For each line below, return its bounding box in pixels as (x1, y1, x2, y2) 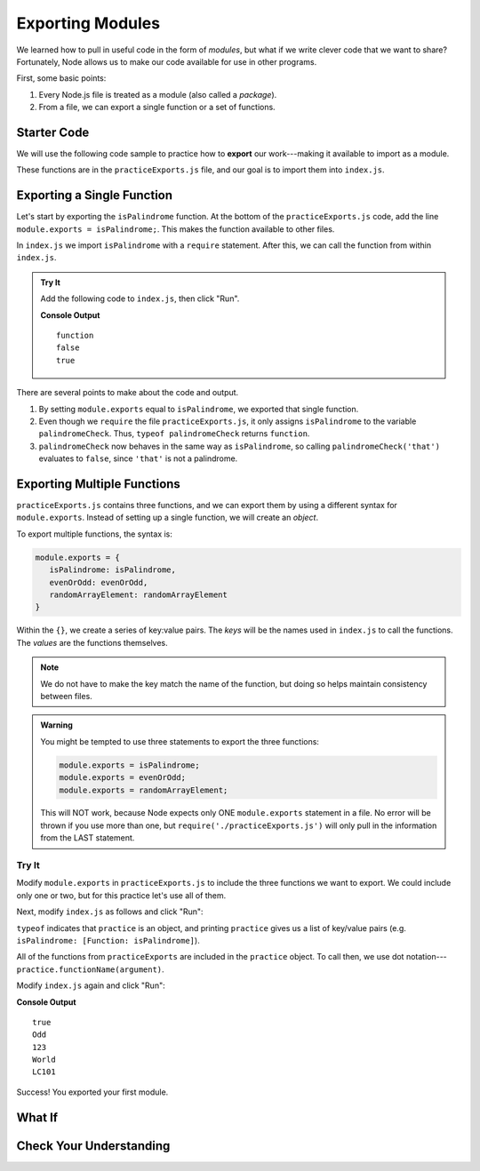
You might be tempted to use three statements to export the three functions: (40, 736, 320, 746)
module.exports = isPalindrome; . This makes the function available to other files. (16, 223, 335, 235)
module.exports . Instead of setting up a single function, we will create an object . (16, 512, 319, 523)
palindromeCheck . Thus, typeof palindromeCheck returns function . (38, 428, 310, 439)
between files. (40, 690, 92, 701)
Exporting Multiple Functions (16, 476, 181, 491)
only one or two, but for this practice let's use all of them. (16, 889, 227, 901)
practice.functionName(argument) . (16, 964, 164, 975)
